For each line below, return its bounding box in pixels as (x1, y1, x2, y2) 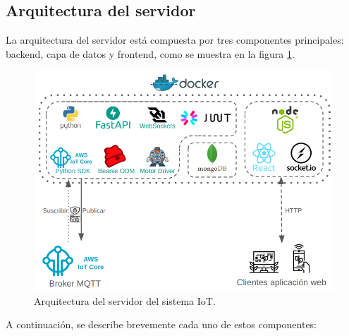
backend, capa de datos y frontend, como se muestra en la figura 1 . (6, 46, 295, 61)
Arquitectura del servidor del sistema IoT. (34, 293, 216, 308)
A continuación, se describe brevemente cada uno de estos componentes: (6, 317, 317, 332)
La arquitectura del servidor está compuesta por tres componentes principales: (6, 32, 344, 47)
